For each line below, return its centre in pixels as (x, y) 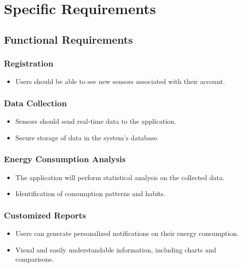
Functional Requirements (68, 39)
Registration (29, 63)
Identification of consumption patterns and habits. (90, 193)
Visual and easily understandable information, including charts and (116, 249)
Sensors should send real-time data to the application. (96, 121)
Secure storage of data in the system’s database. (87, 137)
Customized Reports (45, 215)
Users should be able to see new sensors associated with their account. (120, 81)
